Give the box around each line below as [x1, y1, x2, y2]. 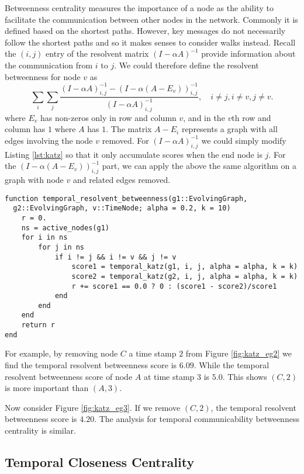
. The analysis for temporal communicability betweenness [94, 413, 299, 425]
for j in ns [38, 243, 85, 251]
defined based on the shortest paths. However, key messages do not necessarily [5, 25, 286, 37]
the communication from [5, 58, 93, 71]
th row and [232, 111, 271, 123]
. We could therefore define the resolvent [114, 58, 259, 71]
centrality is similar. [5, 424, 76, 436]
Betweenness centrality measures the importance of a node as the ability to [5, 2, 274, 13]
